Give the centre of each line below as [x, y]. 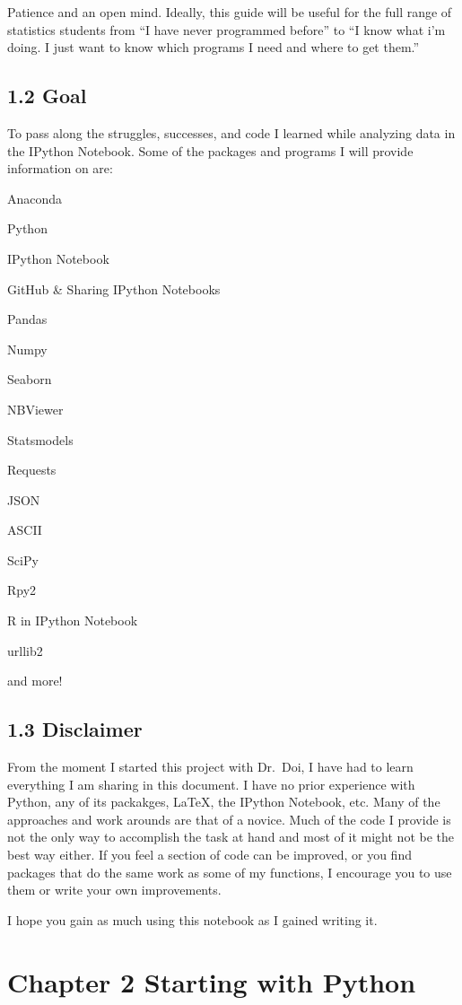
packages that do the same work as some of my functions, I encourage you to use [230, 872]
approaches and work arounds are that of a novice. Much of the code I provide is [229, 819]
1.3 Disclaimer [75, 729]
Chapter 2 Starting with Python [212, 981]
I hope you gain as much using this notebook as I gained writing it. [192, 919]
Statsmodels [40, 439]
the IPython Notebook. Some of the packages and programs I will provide [210, 150]
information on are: [60, 168]
